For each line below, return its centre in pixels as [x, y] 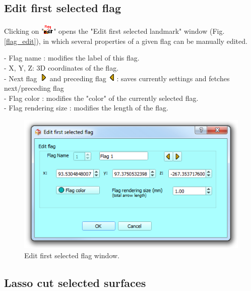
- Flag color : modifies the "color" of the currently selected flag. [101, 98]
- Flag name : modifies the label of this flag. [72, 58]
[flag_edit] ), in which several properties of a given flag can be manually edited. [126, 41]
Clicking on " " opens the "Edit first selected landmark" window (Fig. [114, 31]
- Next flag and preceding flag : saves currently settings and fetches [117, 78]
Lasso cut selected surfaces [75, 282]
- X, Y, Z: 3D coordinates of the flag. [61, 67]
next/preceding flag [34, 88]
